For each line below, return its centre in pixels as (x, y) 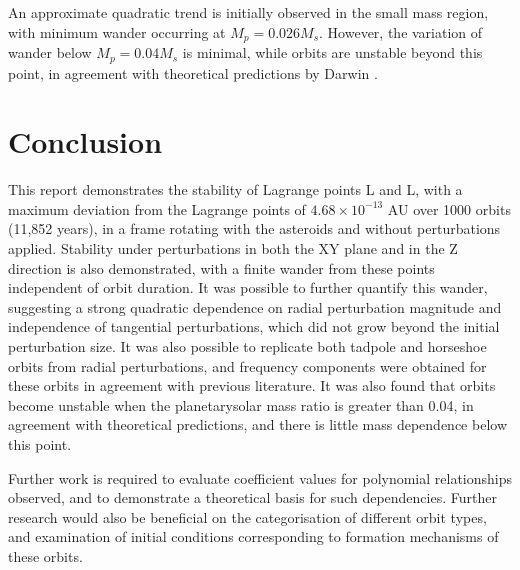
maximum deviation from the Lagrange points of (157, 208)
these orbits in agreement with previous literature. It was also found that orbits (252, 385)
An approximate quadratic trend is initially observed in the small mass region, (248, 12)
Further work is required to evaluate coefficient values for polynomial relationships (260, 477)
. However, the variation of (401, 31)
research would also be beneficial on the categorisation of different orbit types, (247, 516)
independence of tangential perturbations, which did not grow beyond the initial (254, 326)
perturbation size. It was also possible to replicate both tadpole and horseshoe (247, 345)
